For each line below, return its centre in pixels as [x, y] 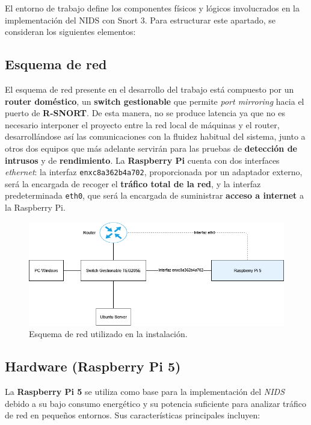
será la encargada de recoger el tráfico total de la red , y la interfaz [133, 183]
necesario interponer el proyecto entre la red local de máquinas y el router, [142, 124]
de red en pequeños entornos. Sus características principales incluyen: [133, 415]
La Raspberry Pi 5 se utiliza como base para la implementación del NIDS [145, 392]
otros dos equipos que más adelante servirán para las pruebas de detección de [151, 148]
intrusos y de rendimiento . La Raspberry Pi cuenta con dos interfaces [142, 160]
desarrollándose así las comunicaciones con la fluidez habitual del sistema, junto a [155, 136]
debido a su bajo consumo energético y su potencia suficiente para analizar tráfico [155, 403]
